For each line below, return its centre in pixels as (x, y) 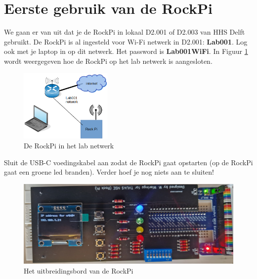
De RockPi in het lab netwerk (69, 146)
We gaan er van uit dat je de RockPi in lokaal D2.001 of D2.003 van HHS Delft (125, 32)
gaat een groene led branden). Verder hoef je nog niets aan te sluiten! (109, 172)
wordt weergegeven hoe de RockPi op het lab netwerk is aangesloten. (108, 61)
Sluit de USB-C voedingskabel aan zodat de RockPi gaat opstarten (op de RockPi (128, 162)
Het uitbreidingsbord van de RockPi (79, 270)
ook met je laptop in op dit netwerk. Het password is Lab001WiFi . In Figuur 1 (126, 51)
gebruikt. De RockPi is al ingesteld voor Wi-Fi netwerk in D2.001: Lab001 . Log (126, 41)
